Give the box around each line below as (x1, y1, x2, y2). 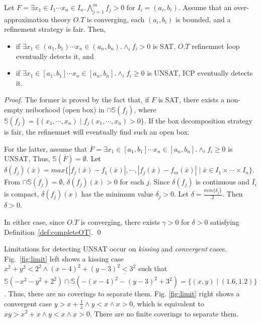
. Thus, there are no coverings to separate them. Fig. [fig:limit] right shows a (4, 288, 240, 299)
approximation (4, 14, 49, 24)
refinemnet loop (192, 40, 240, 51)
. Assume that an (178, 2, 232, 12)
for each (120, 176, 144, 187)
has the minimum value (81, 188, 153, 199)
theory (51, 14, 71, 24)
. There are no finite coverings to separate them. (90, 308, 239, 318)
